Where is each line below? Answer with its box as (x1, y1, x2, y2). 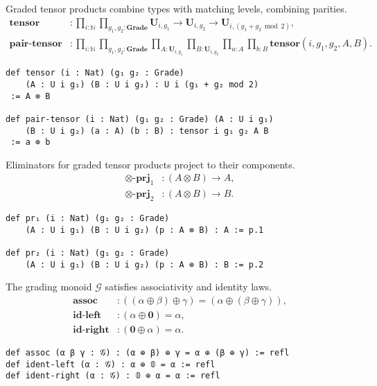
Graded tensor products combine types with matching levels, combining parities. (6, 1, 347, 15)
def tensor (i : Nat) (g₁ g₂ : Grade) (6, 68, 184, 78)
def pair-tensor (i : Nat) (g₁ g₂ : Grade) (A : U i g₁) (6, 114, 274, 124)
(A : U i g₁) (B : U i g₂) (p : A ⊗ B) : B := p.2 (25, 259, 264, 270)
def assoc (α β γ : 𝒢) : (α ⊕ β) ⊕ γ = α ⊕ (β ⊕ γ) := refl (6, 348, 290, 358)
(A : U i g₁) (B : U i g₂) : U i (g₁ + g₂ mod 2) (25, 79, 259, 89)
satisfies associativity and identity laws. (105, 279, 272, 294)
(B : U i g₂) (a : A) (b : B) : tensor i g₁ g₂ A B (25, 125, 269, 136)
